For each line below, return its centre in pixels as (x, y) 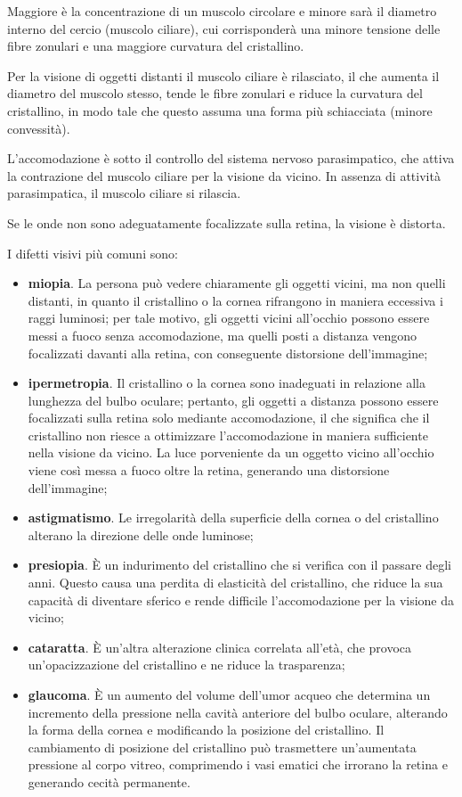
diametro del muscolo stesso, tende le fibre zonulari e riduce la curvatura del (215, 93)
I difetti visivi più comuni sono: (93, 253)
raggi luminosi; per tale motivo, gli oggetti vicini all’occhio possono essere (229, 318)
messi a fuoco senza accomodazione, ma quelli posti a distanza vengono (223, 335)
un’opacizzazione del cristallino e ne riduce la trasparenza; (186, 665)
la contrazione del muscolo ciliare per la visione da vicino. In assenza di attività (224, 175)
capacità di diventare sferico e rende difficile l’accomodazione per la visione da (241, 600)
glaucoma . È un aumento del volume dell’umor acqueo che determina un (229, 694)
